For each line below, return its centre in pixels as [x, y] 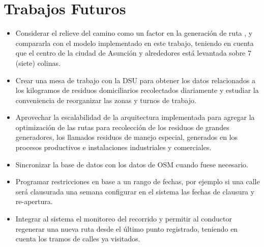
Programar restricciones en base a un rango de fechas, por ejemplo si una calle [138, 181]
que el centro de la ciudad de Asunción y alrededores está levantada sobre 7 [133, 53]
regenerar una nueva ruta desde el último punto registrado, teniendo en [127, 228]
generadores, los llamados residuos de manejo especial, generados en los [127, 137]
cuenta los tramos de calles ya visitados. [78, 239]
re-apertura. [34, 201]
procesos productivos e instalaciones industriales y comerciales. [113, 147]
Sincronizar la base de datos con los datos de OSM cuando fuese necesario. [132, 164]
